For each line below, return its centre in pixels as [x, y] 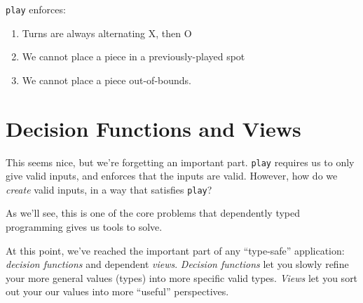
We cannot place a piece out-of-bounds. [107, 80]
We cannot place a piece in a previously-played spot [133, 56]
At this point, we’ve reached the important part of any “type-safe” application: [175, 250]
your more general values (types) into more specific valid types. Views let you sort [182, 277]
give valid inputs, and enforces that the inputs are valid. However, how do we [172, 176]
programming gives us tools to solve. [84, 227]
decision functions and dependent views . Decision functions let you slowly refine [177, 264]
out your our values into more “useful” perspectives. [117, 291]
